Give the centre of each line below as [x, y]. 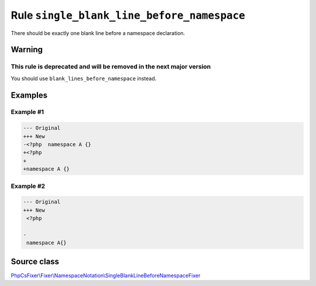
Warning [27, 50]
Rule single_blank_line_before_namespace [128, 15]
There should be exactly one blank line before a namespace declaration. [98, 33]
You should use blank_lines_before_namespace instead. [84, 78]
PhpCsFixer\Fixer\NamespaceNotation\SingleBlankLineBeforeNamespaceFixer [106, 275]
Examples [29, 95]
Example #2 [28, 186]
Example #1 [27, 112]
